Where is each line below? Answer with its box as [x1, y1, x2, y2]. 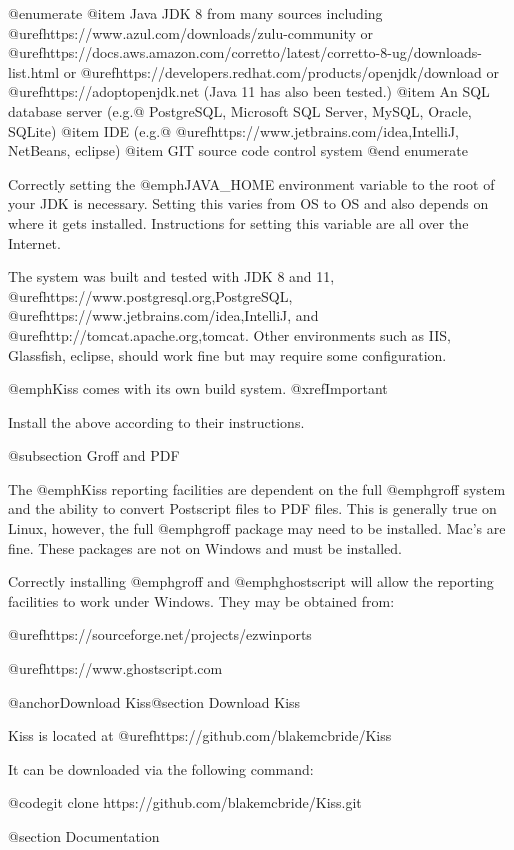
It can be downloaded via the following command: [8, 758, 314, 779]
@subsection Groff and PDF [8, 445, 180, 466]
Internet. [8, 232, 61, 253]
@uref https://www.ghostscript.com [8, 658, 223, 679]
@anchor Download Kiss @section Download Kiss [8, 691, 301, 712]
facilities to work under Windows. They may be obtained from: [8, 590, 395, 611]
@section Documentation [8, 826, 160, 846]
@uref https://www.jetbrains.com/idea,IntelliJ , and [8, 305, 319, 326]
